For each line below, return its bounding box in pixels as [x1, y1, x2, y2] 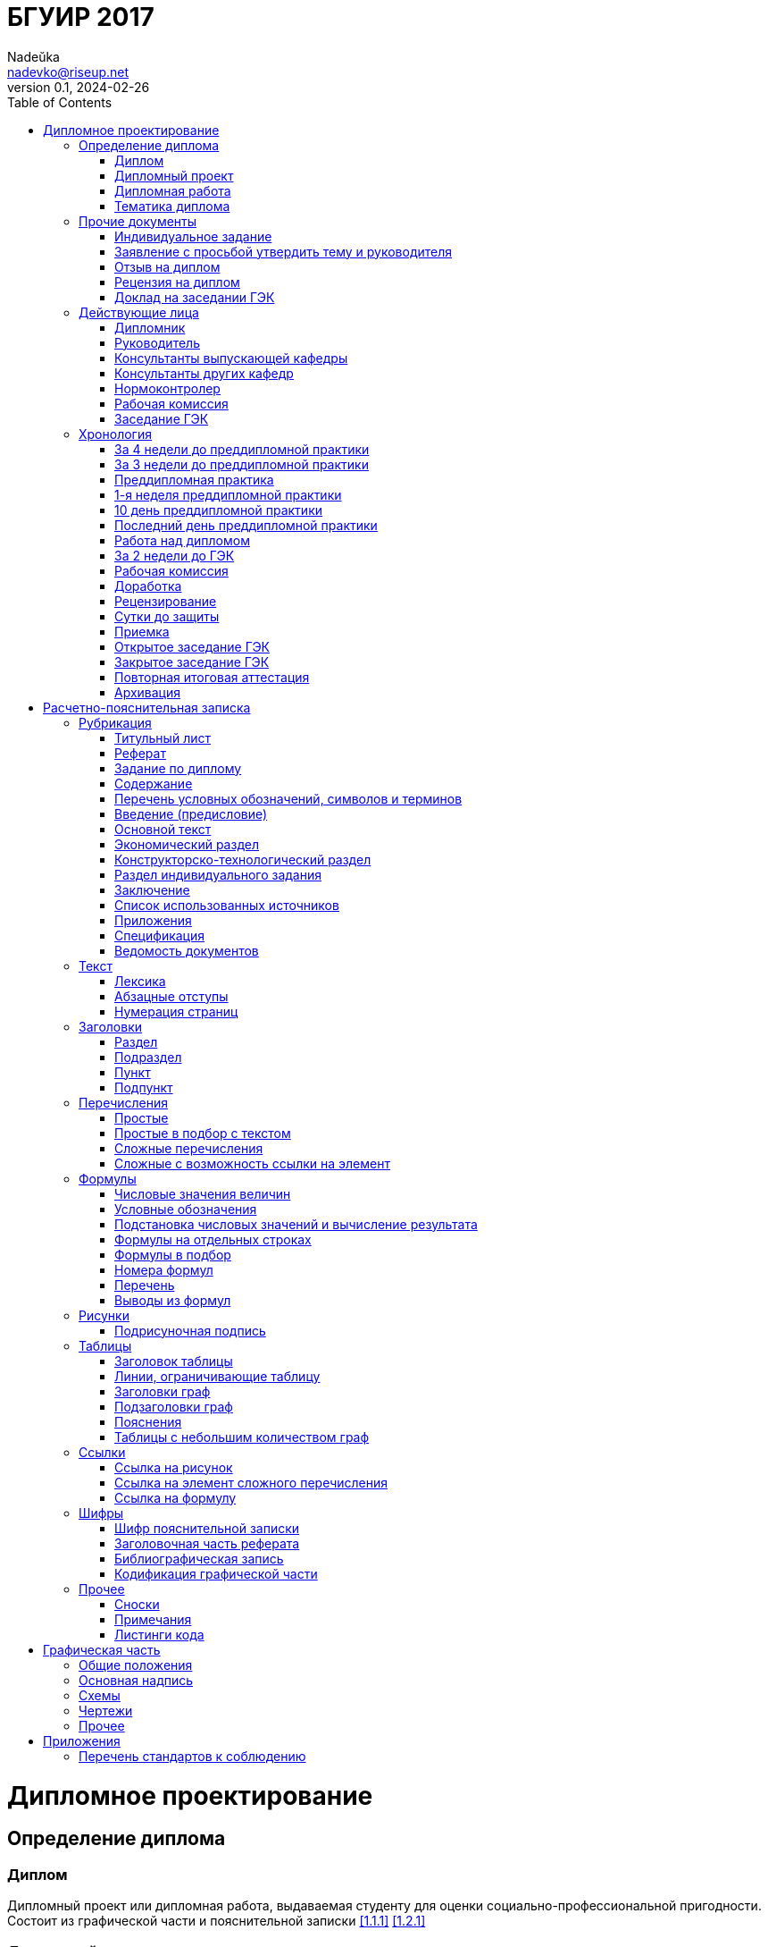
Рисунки [79, 1307, 129, 1323]
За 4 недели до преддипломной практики [114, 441, 370, 457]
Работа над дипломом [114, 532, 250, 548]
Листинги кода [114, 1626, 205, 1642]
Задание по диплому [114, 760, 242, 776]
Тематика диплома [114, 198, 230, 214]
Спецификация [114, 927, 205, 943]
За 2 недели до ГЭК [114, 547, 235, 563]
